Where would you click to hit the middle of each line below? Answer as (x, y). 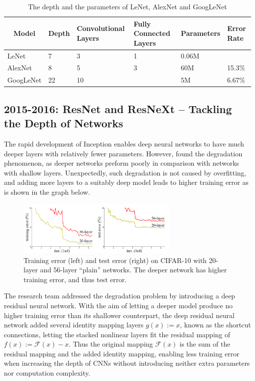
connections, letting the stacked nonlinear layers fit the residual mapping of (117, 334)
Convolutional (101, 28)
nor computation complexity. (47, 373)
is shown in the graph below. (47, 191)
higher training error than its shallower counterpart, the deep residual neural (119, 315)
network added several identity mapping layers (74, 325)
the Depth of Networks (64, 123)
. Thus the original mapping (111, 344)
